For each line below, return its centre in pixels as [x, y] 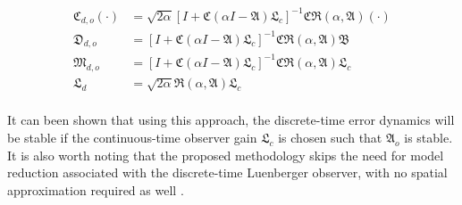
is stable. [428, 138]
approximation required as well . [96, 189]
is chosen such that [330, 138]
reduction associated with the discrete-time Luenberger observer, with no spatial [227, 172]
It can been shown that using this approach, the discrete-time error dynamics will [231, 120]
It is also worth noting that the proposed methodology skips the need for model [226, 155]
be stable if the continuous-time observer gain [132, 138]
